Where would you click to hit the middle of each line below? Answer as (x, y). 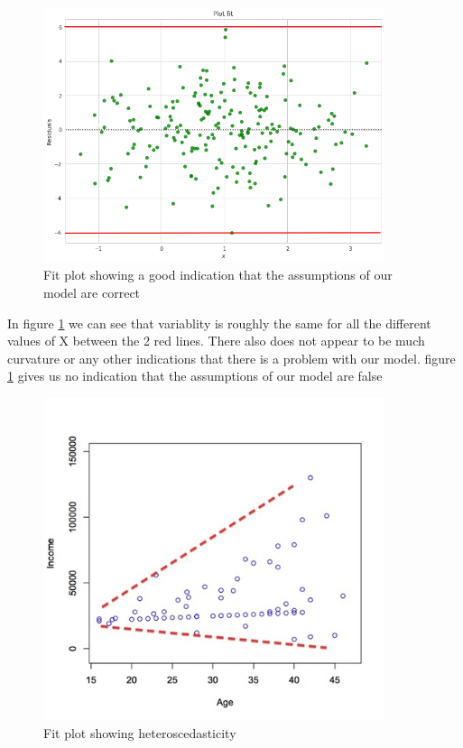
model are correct (92, 292)
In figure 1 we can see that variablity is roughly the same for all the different (219, 323)
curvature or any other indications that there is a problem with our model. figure (231, 358)
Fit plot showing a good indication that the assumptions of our (218, 275)
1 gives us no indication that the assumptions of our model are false (195, 376)
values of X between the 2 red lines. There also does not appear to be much (216, 341)
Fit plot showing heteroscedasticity (140, 733)
